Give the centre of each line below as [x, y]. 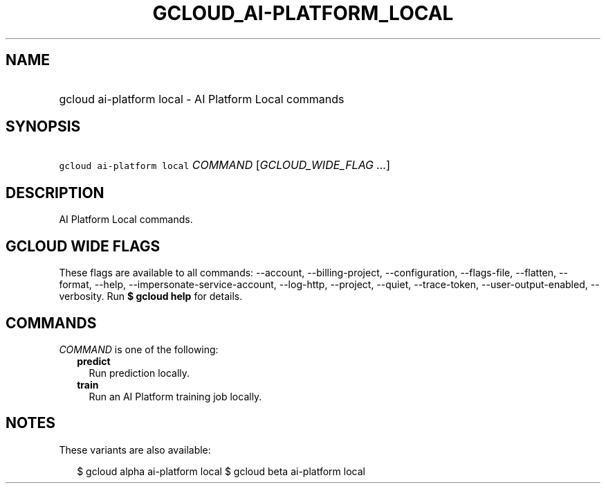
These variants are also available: [135, 450]
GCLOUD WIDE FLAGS [83, 246]
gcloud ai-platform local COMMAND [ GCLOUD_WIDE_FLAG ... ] [225, 165]
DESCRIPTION [55, 193]
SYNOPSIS [43, 127]
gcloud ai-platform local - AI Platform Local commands [202, 99]
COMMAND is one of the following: [139, 349]
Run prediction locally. [139, 373]
